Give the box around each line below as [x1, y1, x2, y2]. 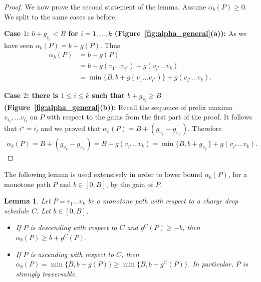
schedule [4, 205, 29, 215]
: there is [27, 90, 59, 100]
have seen [4, 39, 34, 50]
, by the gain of [106, 178, 153, 189]
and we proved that [41, 123, 101, 133]
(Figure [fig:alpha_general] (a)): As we [114, 28, 247, 38]
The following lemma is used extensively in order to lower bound [4, 169, 202, 179]
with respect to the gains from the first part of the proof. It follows [46, 111, 252, 122]
